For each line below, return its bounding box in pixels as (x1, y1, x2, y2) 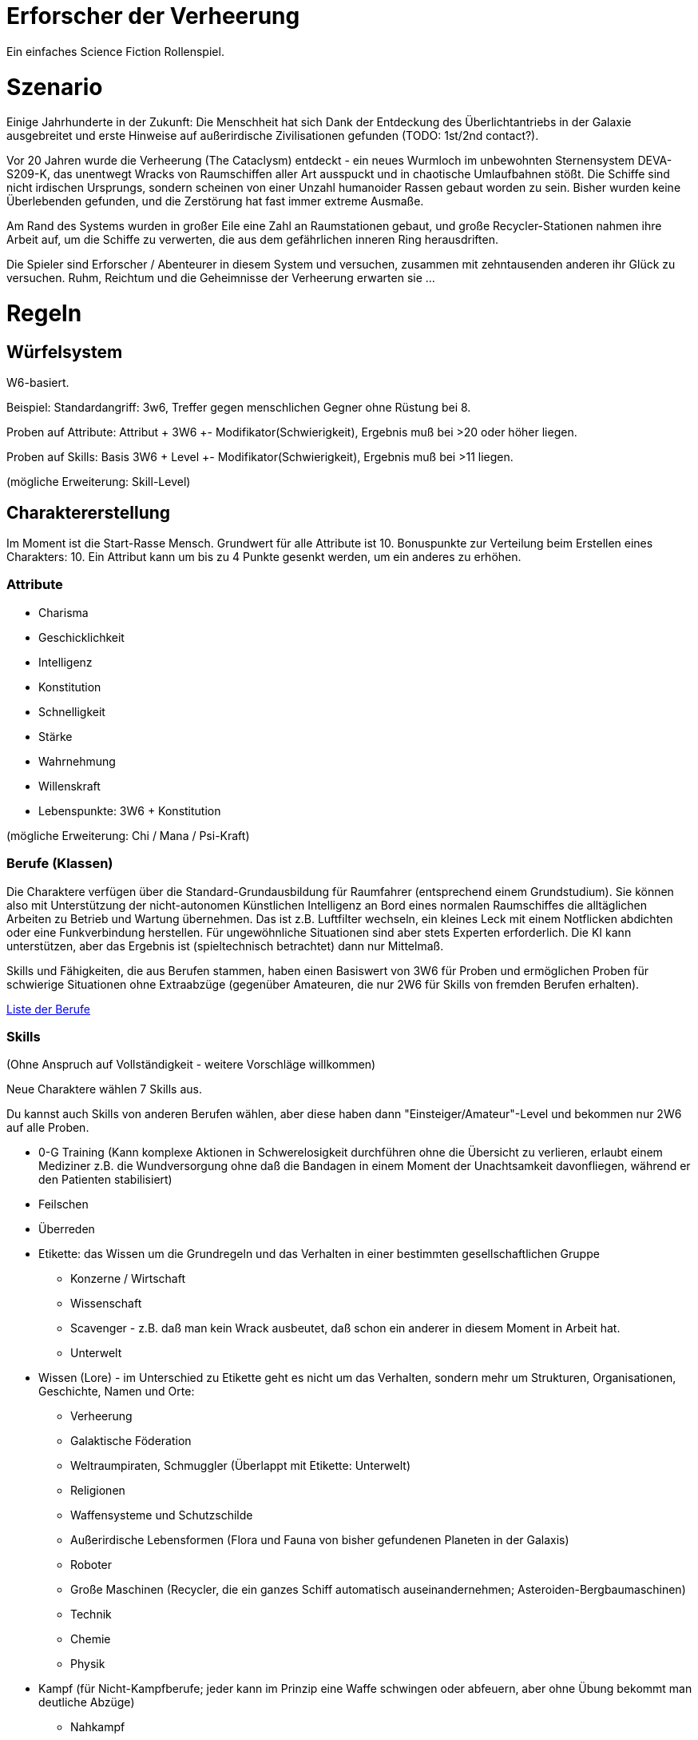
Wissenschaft (70, 1296, 142, 1311)
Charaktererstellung (6, 502, 171, 523)
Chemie (70, 1632, 111, 1646)
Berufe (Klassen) (6, 855, 113, 872)
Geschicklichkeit (38, 630, 125, 644)
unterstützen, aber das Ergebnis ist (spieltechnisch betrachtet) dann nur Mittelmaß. (6, 938, 444, 953)
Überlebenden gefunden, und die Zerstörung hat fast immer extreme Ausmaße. (6, 194, 424, 209)
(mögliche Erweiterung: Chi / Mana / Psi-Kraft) (6, 828, 250, 842)
